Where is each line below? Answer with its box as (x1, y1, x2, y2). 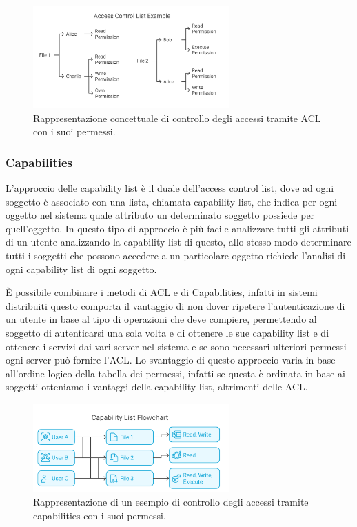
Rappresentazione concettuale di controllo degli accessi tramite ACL (33, 110, 321, 125)
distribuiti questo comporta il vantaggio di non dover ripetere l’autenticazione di (6, 298, 345, 312)
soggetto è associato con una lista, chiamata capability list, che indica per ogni (6, 194, 338, 208)
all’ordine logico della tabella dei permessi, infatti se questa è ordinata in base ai (6, 366, 345, 380)
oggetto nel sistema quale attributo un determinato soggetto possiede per (6, 208, 315, 222)
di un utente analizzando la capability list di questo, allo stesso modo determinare (6, 235, 351, 249)
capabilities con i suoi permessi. (33, 508, 166, 522)
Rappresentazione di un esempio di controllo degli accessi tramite (33, 494, 309, 508)
